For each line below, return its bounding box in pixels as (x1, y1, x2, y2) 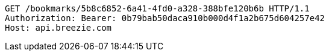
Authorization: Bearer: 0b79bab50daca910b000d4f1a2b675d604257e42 (5, 13, 325, 23)
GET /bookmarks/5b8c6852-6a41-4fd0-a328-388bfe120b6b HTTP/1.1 (5, 4, 310, 13)
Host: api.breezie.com (5, 23, 112, 33)
